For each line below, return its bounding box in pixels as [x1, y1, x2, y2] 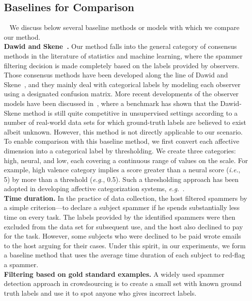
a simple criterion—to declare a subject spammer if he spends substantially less [4, 202, 240, 212]
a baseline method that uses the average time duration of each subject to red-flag [4, 250, 245, 260]
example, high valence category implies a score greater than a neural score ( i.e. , [4, 165, 240, 175]
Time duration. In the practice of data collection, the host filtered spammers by [4, 193, 247, 203]
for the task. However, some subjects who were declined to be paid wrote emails [4, 231, 241, 241]
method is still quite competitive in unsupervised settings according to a [23, 107, 238, 118]
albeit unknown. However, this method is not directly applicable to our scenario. [4, 126, 243, 136]
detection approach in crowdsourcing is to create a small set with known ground [4, 278, 242, 288]
